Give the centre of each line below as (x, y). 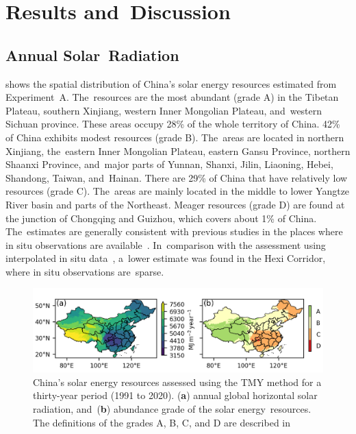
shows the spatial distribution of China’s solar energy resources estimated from (171, 83)
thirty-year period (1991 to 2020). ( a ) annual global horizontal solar (175, 395)
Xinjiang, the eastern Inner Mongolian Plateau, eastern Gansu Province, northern (178, 150)
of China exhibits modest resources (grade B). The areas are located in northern (175, 137)
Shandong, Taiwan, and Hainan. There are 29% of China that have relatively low (177, 177)
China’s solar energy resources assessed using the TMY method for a (177, 382)
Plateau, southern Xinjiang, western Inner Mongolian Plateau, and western (164, 110)
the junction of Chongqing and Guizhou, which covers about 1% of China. (161, 218)
